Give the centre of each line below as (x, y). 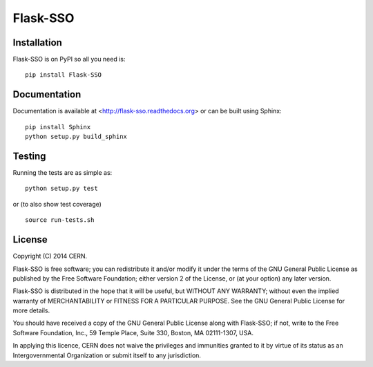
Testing (29, 156)
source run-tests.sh (60, 220)
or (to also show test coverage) (57, 204)
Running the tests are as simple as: (63, 173)
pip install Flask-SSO (64, 75)
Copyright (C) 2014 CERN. (50, 256)
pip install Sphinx (58, 127)
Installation (37, 43)
